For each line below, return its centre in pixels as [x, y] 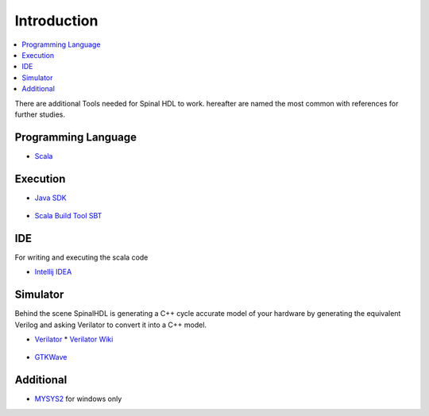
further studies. [40, 114]
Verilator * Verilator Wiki [74, 339]
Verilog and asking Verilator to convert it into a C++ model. [110, 325]
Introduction [56, 21]
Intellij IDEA [53, 272]
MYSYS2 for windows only [78, 399]
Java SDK [50, 198]
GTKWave [51, 357]
